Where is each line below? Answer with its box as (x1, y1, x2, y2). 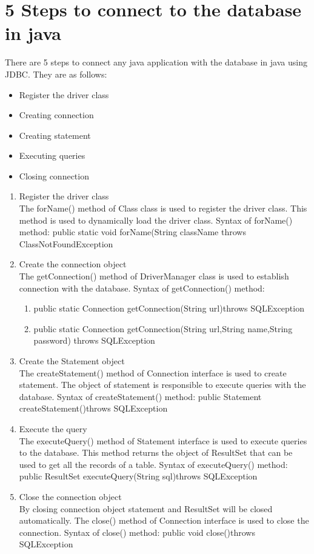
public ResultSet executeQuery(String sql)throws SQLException (19, 470, 258, 482)
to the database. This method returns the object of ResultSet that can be (19, 446, 293, 459)
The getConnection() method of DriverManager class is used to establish (19, 270, 289, 282)
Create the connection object (19, 258, 127, 270)
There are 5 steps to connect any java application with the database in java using (5, 56, 307, 68)
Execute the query (19, 422, 87, 435)
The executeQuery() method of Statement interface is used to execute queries (19, 434, 307, 447)
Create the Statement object (19, 355, 125, 367)
